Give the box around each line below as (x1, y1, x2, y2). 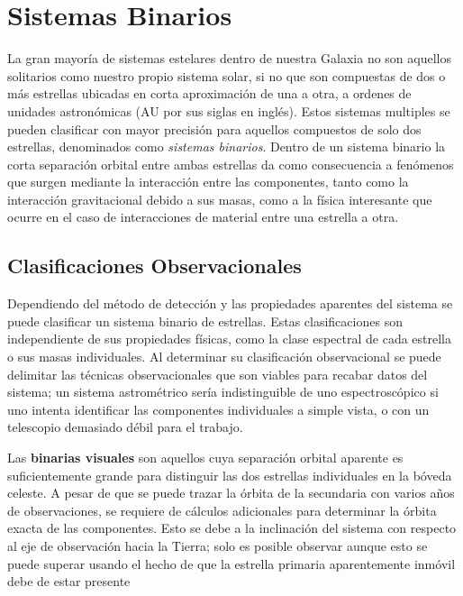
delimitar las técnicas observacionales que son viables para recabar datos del (7, 364, 428, 383)
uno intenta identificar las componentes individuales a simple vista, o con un (7, 399, 430, 418)
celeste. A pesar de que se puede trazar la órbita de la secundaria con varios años (7, 483, 455, 502)
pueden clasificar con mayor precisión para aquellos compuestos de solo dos (7, 119, 422, 138)
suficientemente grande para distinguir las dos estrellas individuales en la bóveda (7, 465, 452, 484)
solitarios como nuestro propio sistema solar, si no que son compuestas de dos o (7, 66, 446, 85)
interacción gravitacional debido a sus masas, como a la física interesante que (7, 189, 432, 208)
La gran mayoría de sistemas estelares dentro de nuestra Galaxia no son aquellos (7, 49, 451, 68)
